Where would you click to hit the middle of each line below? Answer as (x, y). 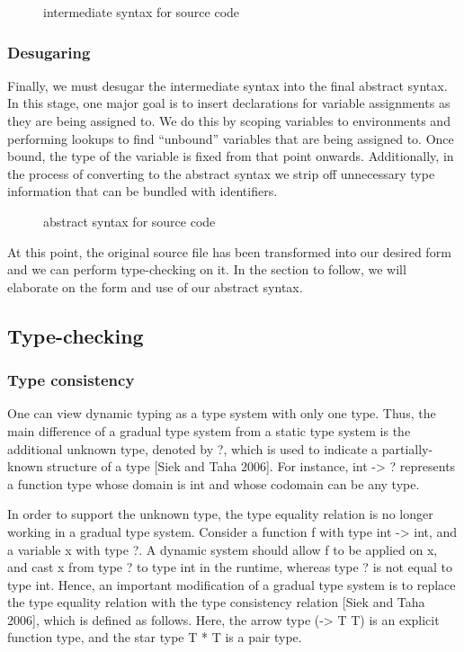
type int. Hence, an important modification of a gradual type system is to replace (232, 584)
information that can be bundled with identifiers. (143, 191)
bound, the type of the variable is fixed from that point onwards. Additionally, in (231, 156)
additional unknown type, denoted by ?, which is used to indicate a (193, 448)
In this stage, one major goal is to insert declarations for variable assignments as (229, 103)
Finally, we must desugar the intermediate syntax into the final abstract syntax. (228, 85)
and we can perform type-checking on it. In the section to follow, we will (207, 269)
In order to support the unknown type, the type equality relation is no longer (220, 514)
